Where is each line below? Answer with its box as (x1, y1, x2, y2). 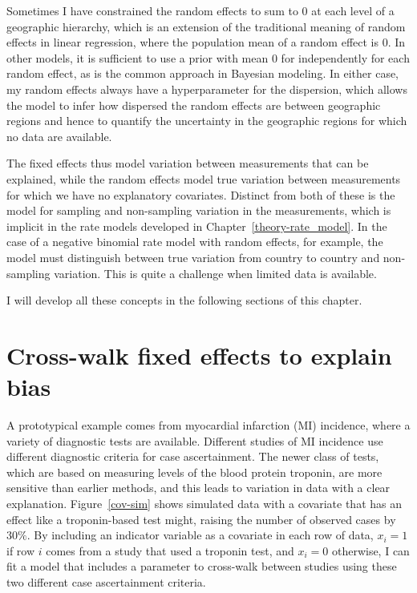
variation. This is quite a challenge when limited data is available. (54, 264, 377, 281)
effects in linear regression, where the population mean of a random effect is (6, 34, 379, 50)
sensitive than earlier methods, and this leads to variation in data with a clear (6, 479, 391, 496)
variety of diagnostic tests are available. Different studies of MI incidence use (6, 432, 383, 449)
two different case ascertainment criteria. (6, 573, 206, 590)
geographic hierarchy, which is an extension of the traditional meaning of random (6, 18, 406, 34)
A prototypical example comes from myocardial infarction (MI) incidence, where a (6, 417, 411, 433)
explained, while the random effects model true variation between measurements (6, 170, 401, 187)
